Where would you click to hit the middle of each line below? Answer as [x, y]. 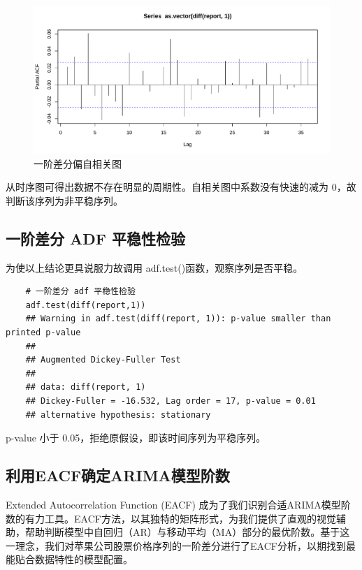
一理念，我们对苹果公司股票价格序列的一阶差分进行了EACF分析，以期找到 [176, 545]
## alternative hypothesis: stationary [118, 415]
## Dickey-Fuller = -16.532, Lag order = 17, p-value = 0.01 [171, 401]
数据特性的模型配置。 [84, 559]
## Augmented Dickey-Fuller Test [103, 360]
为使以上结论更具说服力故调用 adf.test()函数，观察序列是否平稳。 [154, 267]
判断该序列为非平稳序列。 [64, 200]
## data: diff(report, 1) [86, 387]
